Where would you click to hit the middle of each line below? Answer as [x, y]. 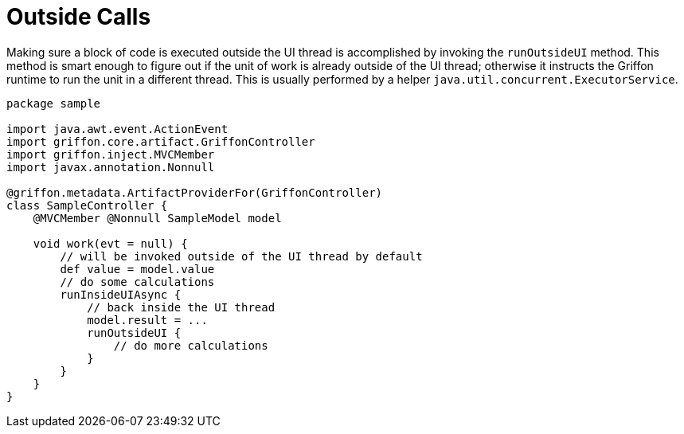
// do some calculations [137, 282]
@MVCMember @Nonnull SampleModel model [157, 218]
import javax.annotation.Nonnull [111, 167]
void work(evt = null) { [110, 243]
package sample [54, 103]
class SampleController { [87, 205]
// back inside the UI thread [181, 307]
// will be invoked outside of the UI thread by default [241, 256]
